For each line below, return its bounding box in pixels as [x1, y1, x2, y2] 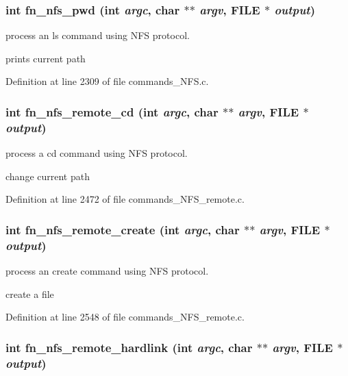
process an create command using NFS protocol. [5, 264, 209, 278]
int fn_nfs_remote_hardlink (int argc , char [5, 338, 253, 355]
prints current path [5, 51, 86, 65]
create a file [5, 286, 54, 301]
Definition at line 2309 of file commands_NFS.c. [5, 74, 209, 88]
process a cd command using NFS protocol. [5, 146, 188, 160]
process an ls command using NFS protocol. [5, 28, 190, 42]
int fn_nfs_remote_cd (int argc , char [5, 103, 219, 120]
